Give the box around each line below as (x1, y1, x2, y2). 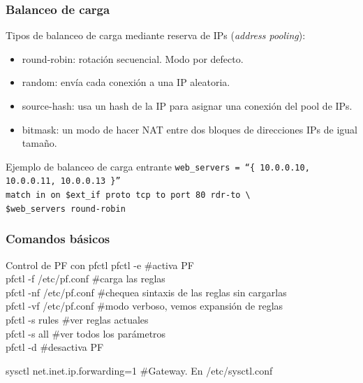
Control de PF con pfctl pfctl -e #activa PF (6, 257, 194, 272)
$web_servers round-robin (6, 203, 126, 214)
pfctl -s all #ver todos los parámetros (6, 326, 166, 340)
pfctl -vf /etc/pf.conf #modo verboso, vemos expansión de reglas (6, 298, 283, 313)
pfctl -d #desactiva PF (6, 340, 104, 354)
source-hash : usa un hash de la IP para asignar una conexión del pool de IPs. (22, 99, 353, 113)
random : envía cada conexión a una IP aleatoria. (22, 75, 230, 89)
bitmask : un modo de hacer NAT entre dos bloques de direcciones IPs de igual (22, 122, 357, 136)
